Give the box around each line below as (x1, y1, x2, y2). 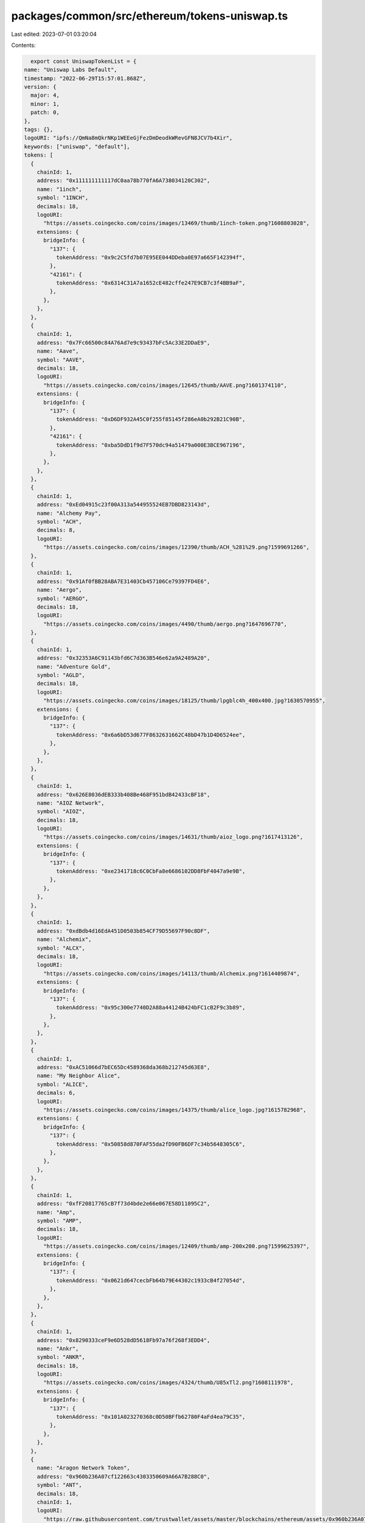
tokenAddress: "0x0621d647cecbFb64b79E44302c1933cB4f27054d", (55, 1277, 246, 1284)
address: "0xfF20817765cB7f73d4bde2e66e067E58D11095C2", (36, 1200, 210, 1207)
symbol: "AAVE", (36, 356, 85, 363)
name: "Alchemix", (36, 936, 92, 943)
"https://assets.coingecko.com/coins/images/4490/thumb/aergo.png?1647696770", (43, 620, 287, 627)
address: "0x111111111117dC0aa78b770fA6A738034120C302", (36, 177, 210, 184)
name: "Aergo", (36, 587, 82, 593)
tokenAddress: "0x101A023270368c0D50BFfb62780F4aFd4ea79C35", (55, 1413, 246, 1421)
